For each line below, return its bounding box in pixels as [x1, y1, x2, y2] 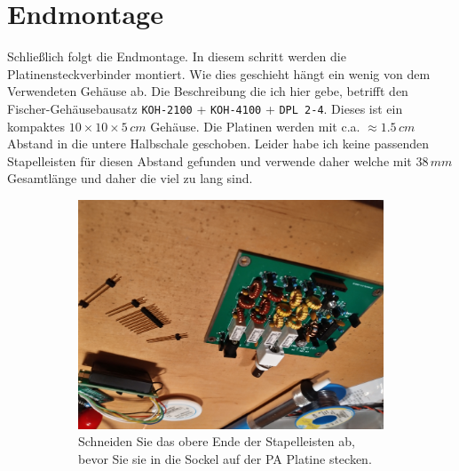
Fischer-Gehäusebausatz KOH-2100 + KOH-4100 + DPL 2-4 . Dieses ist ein [7, 99, 403, 117]
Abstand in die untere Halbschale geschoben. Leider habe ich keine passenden [7, 134, 430, 153]
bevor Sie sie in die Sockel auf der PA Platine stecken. [78, 449, 372, 467]
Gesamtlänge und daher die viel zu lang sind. [7, 169, 253, 188]
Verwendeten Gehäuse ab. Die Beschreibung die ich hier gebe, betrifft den [7, 82, 408, 100]
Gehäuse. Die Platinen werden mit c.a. [150, 116, 360, 135]
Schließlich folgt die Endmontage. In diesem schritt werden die [7, 47, 346, 66]
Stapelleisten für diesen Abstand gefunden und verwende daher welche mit [7, 151, 412, 170]
